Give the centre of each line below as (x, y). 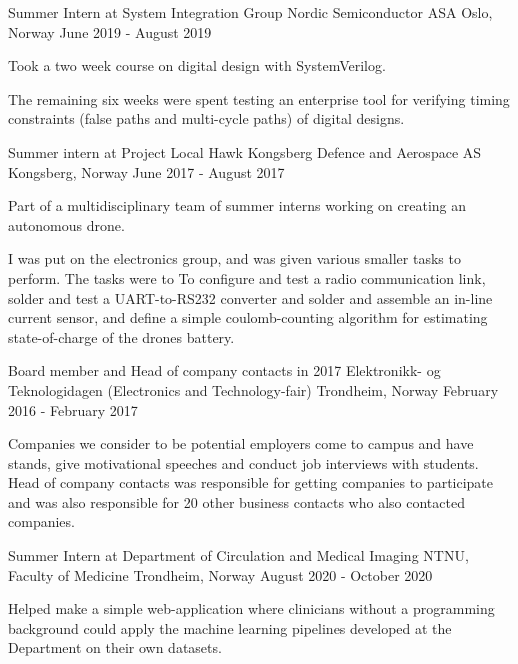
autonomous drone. (66, 224)
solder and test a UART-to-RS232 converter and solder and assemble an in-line (250, 297)
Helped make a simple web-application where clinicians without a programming (251, 608)
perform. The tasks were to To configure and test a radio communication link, (247, 277)
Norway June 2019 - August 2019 (110, 31)
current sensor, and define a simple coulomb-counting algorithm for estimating (248, 317)
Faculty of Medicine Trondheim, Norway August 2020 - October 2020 (220, 574)
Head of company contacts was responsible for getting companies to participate (251, 482)
